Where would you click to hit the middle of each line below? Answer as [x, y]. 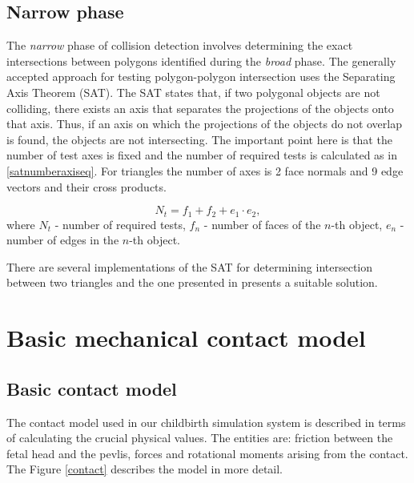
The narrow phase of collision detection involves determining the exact [180, 45]
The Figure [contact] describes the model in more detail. [145, 469]
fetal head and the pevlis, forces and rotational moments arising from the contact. [207, 453]
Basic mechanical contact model [186, 338]
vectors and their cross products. [86, 186]
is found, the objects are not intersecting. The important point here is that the [199, 139]
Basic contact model [92, 388]
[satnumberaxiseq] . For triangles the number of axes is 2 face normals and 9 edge [205, 170]
